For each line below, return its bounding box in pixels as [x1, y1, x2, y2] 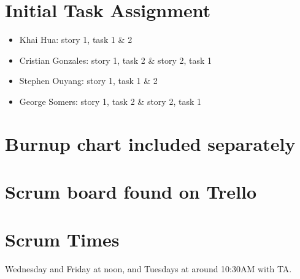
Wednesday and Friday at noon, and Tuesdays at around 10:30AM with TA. [5, 262, 292, 275]
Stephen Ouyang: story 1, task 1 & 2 [19, 74, 158, 87]
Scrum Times [5, 227, 120, 252]
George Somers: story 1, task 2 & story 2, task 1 [19, 94, 201, 107]
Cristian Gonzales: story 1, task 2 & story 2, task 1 [19, 53, 212, 66]
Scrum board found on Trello [5, 179, 257, 204]
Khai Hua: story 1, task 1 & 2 [19, 33, 133, 46]
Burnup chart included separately [5, 131, 296, 156]
